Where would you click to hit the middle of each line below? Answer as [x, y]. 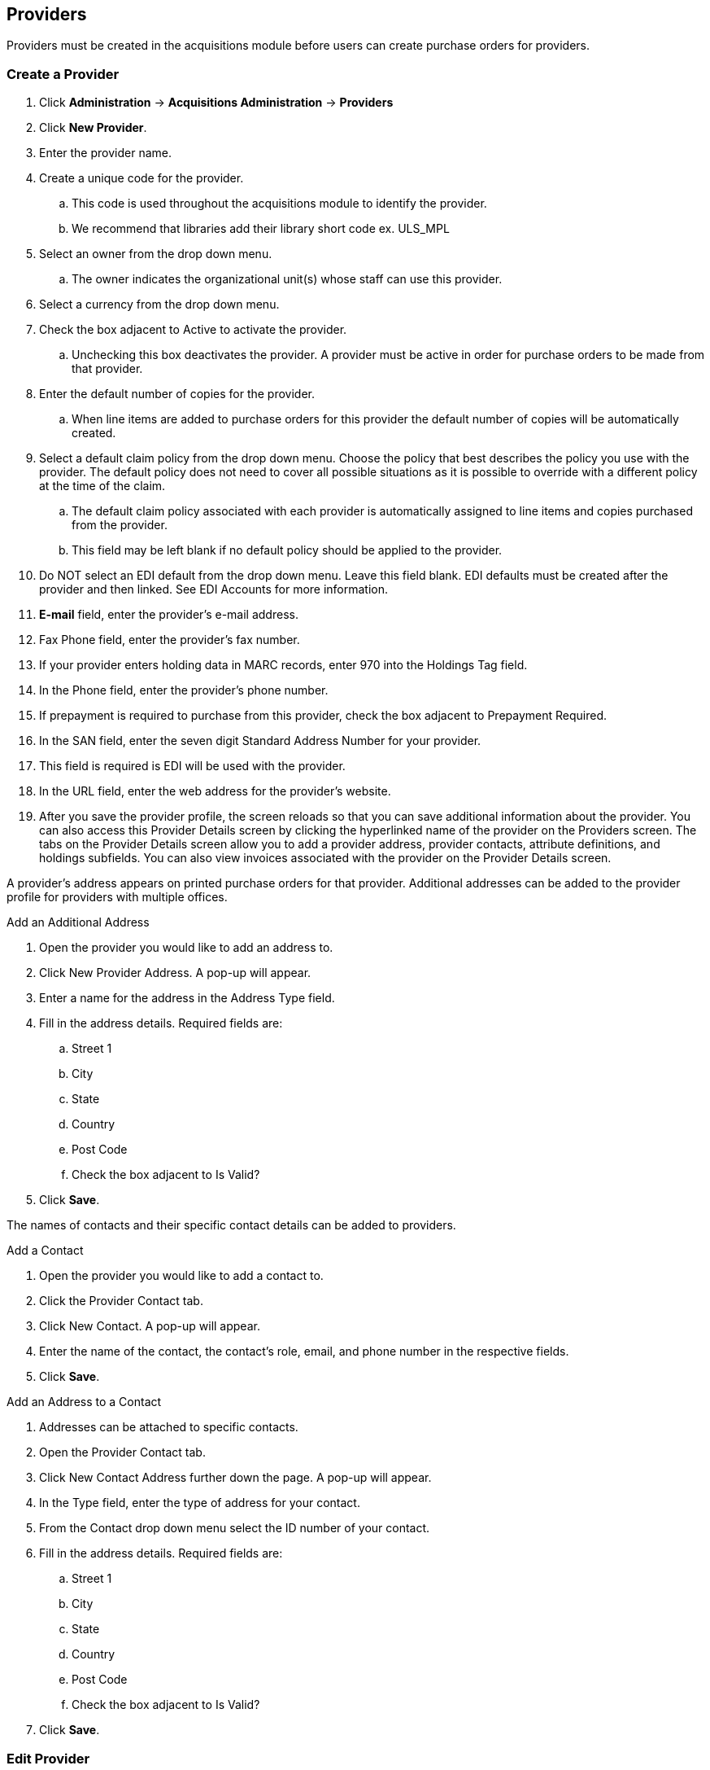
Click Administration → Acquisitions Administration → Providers [216, 103]
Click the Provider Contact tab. [121, 1301]
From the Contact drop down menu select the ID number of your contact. [235, 1528]
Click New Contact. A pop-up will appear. [150, 1326]
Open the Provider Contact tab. [122, 1452]
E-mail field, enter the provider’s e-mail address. [169, 615]
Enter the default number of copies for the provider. [177, 394]
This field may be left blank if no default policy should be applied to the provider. [287, 550]
